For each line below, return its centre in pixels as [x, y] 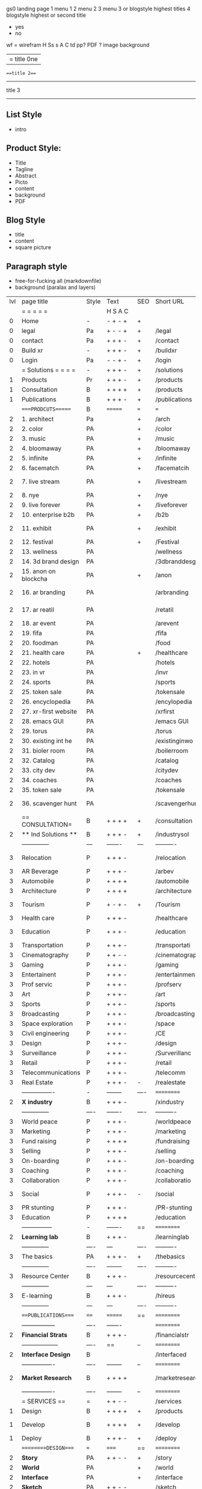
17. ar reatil [38, 610]
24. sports [36, 682]
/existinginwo [174, 741]
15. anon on [38, 571]
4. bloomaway [41, 449]
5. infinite [35, 458]
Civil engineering [45, 1034]
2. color [32, 429]
